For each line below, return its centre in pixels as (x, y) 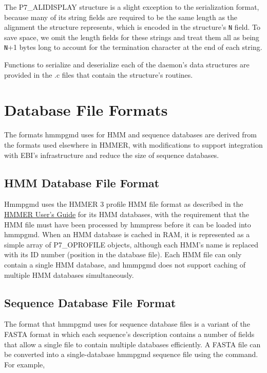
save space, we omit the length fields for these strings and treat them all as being (132, 37)
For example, (25, 364)
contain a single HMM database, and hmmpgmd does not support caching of (125, 264)
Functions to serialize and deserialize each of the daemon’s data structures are (127, 65)
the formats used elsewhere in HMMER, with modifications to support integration (133, 145)
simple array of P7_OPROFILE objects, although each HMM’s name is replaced (131, 244)
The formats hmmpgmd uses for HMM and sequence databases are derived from (130, 135)
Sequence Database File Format (90, 302)
